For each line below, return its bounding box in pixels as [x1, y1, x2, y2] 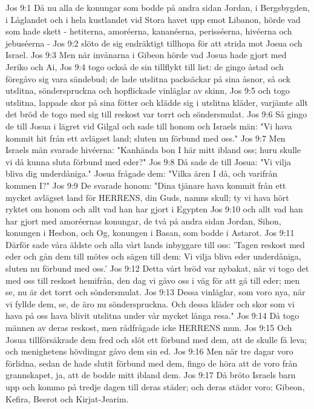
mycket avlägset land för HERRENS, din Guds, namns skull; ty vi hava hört [5, 191, 289, 203]
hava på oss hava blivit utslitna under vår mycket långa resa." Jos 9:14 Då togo [5, 309, 299, 322]
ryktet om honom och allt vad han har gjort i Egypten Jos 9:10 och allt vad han [5, 203, 303, 215]
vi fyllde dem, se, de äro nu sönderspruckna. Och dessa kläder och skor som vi [5, 297, 295, 310]
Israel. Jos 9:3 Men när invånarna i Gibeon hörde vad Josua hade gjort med [5, 48, 287, 61]
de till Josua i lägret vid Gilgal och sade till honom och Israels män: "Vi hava [5, 119, 292, 132]
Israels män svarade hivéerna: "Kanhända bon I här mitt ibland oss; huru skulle [5, 143, 301, 156]
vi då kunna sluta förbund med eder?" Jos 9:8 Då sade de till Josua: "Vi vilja [5, 155, 291, 168]
